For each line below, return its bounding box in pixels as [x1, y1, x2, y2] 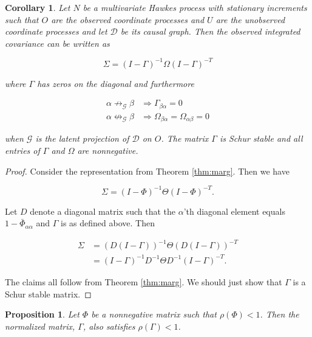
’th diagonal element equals [183, 204, 285, 217]
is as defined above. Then [61, 217, 155, 229]
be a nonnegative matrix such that [91, 308, 217, 321]
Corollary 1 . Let [5, 1, 70, 13]
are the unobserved [215, 13, 285, 26]
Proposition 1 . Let [5, 308, 80, 321]
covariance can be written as [5, 36, 110, 49]
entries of [5, 144, 40, 157]
